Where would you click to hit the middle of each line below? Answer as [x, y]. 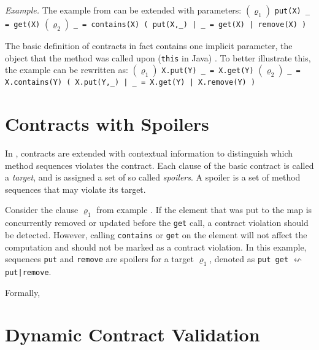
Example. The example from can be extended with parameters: [123, 10]
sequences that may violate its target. [75, 189]
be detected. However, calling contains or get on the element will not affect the [156, 234]
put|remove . [28, 271]
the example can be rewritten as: [67, 70]
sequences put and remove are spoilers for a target [99, 259]
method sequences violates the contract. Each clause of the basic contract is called [159, 165]
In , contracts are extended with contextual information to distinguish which [149, 153]
